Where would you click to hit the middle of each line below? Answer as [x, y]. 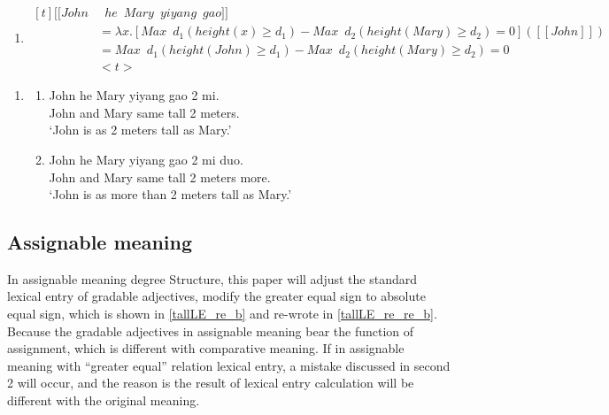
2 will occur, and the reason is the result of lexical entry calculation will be [211, 383]
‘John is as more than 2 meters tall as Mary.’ [170, 194]
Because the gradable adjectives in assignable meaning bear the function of [211, 330]
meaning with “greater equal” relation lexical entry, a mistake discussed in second [229, 365]
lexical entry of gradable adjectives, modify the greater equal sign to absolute [216, 296]
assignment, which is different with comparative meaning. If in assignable [206, 348]
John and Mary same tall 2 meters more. [160, 177]
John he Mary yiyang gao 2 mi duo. [146, 159]
